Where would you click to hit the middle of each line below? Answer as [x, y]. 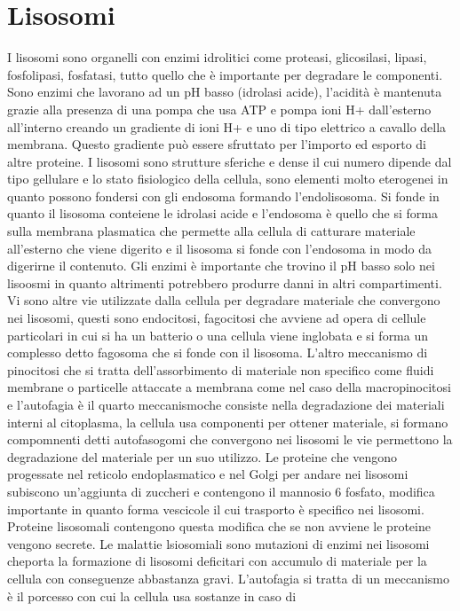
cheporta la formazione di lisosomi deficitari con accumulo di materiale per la [217, 561]
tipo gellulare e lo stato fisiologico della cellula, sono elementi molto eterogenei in [228, 179]
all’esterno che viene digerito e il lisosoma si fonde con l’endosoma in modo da [219, 248]
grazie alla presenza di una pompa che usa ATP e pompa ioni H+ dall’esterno [219, 109]
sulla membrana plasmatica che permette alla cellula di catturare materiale [211, 231]
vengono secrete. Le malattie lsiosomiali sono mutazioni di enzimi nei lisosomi [218, 543]
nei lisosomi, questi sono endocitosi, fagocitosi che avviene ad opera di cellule [217, 318]
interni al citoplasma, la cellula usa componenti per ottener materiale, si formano [228, 422]
